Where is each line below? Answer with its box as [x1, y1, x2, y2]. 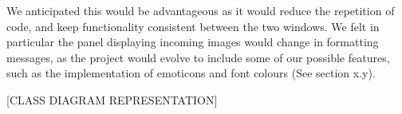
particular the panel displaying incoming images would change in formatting [6, 33, 379, 50]
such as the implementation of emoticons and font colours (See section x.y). [6, 65, 376, 81]
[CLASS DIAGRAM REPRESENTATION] [6, 91, 218, 108]
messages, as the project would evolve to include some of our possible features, [6, 49, 390, 65]
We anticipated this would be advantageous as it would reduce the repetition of [6, 2, 395, 18]
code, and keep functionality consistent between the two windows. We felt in [6, 18, 380, 34]
